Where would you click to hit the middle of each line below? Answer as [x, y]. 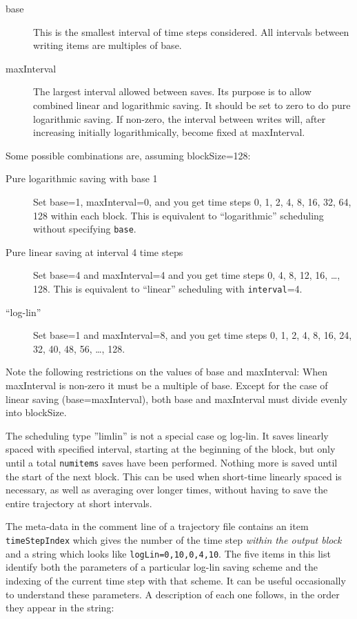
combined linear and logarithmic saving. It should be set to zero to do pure [192, 105]
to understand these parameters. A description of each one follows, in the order [173, 594]
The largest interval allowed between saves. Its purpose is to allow [172, 91]
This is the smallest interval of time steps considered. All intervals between [191, 31]
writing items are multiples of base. [108, 45]
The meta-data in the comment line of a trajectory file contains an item [157, 526]
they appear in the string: [60, 608]
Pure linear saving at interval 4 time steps [94, 252]
